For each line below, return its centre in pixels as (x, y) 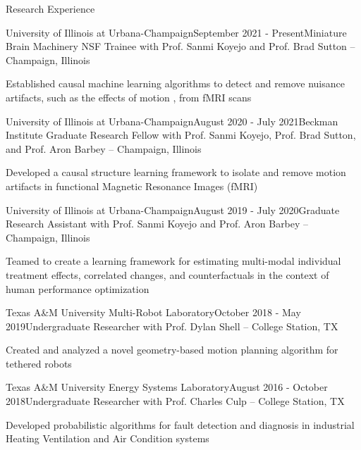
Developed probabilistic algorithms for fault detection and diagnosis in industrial (180, 424)
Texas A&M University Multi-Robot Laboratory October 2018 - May (153, 312)
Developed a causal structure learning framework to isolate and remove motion (176, 172)
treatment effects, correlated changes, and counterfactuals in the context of (167, 274)
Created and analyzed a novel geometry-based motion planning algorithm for (172, 350)
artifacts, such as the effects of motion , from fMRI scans (129, 97)
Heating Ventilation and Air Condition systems (108, 438)
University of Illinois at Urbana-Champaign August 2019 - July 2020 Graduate (173, 210)
